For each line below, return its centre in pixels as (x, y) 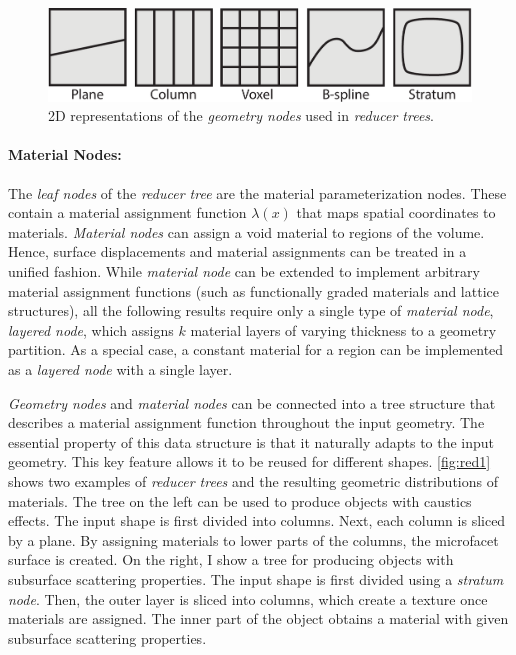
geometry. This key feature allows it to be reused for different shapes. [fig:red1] (249, 461)
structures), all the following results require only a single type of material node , (251, 310)
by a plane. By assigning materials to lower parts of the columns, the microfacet (253, 539)
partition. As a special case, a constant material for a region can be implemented (256, 349)
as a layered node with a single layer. (120, 368)
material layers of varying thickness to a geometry (343, 329)
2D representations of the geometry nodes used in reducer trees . (241, 115)
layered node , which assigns (91, 329)
